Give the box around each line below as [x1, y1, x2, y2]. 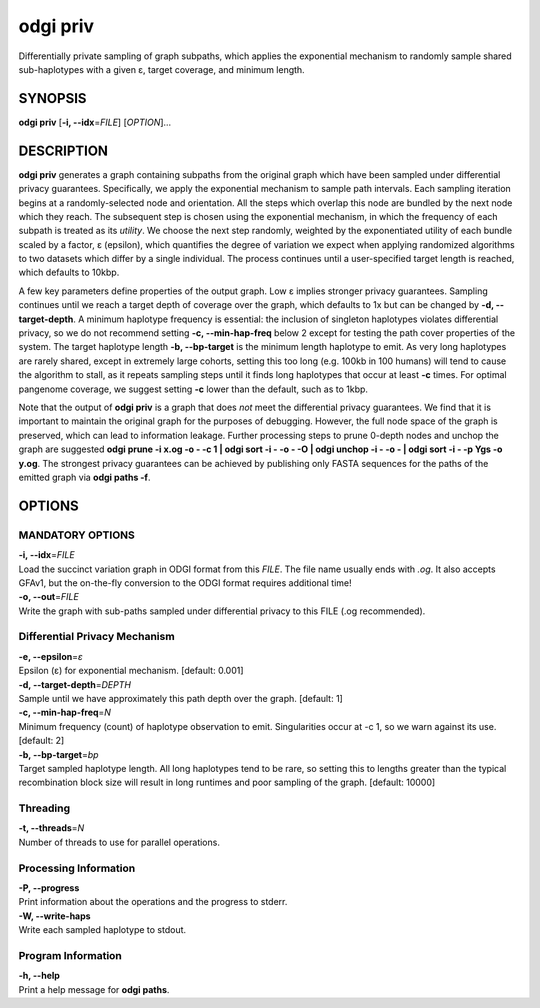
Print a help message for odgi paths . [18, 983, 170, 995]
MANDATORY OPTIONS [18, 528, 135, 542]
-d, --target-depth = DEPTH [18, 678, 132, 690]
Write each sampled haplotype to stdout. [18, 924, 187, 936]
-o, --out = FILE [18, 591, 79, 603]
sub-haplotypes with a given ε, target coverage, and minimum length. [18, 63, 305, 75]
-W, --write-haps [18, 910, 91, 922]
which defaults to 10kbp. [18, 266, 120, 279]
